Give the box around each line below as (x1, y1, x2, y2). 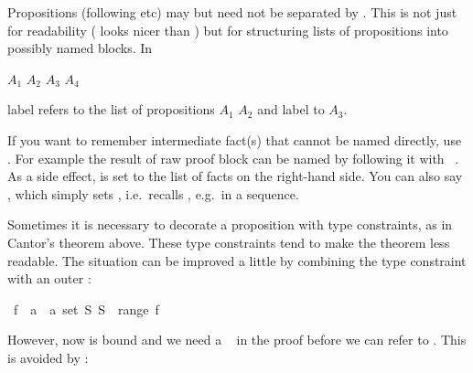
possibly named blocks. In (7, 38, 153, 58)
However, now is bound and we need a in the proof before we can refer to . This (7, 330, 467, 349)
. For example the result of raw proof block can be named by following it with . (7, 148, 459, 167)
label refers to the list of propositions (7, 100, 215, 119)
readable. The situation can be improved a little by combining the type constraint (7, 250, 467, 270)
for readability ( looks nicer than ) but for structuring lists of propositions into (7, 20, 448, 39)
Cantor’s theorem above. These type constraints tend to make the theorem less (7, 232, 450, 251)
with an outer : (7, 269, 91, 288)
